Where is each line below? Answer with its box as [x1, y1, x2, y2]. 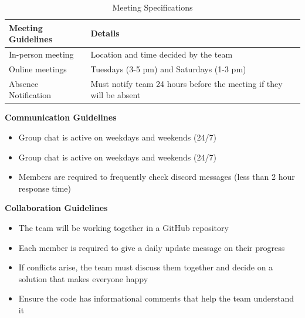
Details [90, 27, 120, 39]
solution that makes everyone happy [18, 272, 148, 284]
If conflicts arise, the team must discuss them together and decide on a [18, 261, 273, 273]
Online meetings [9, 62, 67, 75]
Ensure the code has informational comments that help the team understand [18, 292, 294, 304]
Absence [9, 77, 39, 89]
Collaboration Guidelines [5, 202, 108, 214]
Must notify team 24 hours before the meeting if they [90, 77, 283, 89]
